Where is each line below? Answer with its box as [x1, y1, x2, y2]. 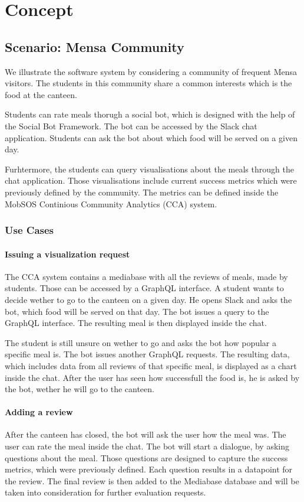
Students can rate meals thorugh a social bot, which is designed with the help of [5, 108, 295, 120]
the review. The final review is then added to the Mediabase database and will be [5, 474, 299, 487]
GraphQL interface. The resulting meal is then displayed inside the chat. [5, 317, 267, 329]
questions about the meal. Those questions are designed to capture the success [5, 451, 288, 464]
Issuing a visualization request [5, 247, 130, 260]
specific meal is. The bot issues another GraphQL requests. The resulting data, [5, 348, 290, 360]
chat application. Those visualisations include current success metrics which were [5, 174, 297, 187]
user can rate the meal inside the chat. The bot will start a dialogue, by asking [5, 440, 290, 452]
